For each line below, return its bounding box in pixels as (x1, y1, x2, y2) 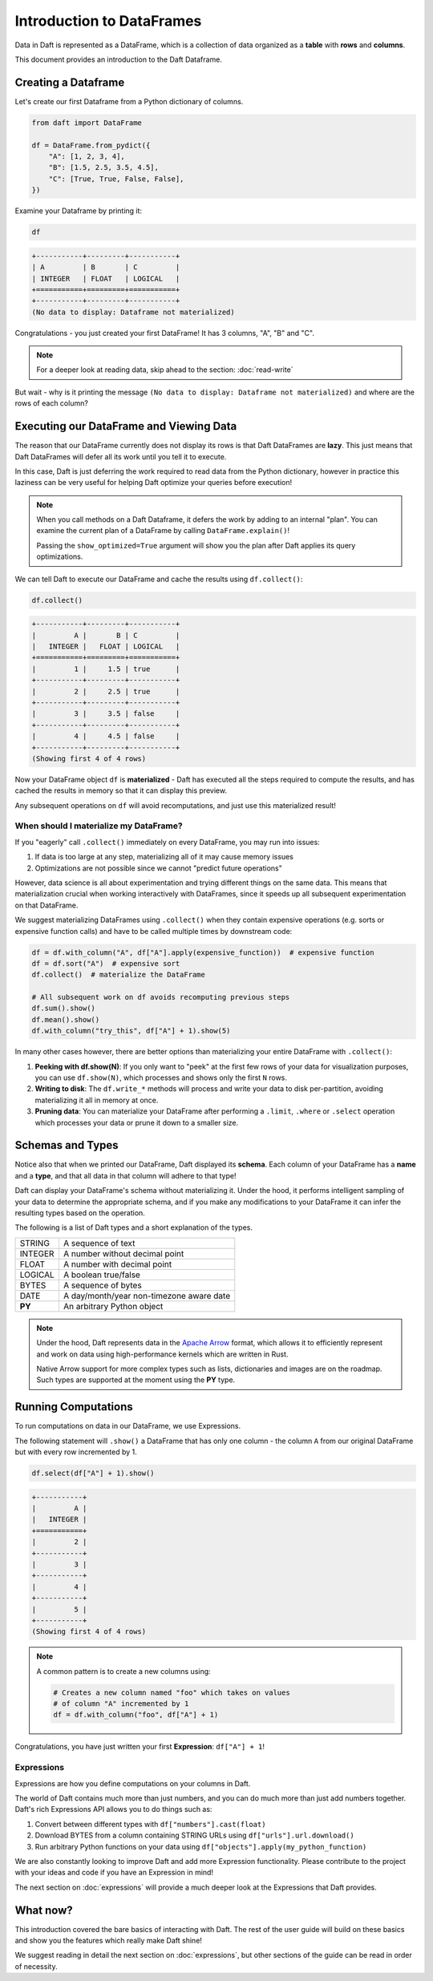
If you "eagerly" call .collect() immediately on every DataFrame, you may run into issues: (14, 837, 320, 847)
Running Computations (14, 1400, 133, 1414)
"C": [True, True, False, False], (48, 174, 184, 184)
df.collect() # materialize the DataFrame (31, 970, 206, 980)
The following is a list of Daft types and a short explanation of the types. (14, 1223, 253, 1232)
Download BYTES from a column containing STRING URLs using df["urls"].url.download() (34, 1830, 354, 1840)
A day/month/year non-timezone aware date (63, 1290, 231, 1301)
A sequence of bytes (63, 1280, 142, 1291)
